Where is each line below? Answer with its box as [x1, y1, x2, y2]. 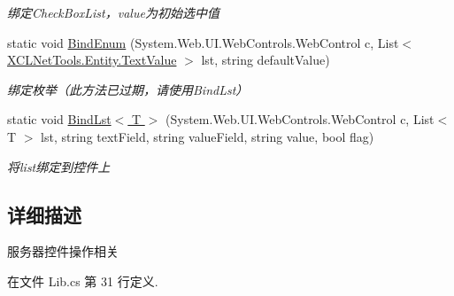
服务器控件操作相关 [7, 242, 119, 261]
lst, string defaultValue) [201, 51, 330, 69]
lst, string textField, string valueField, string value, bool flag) [41, 127, 374, 145]
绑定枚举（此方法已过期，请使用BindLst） [7, 80, 249, 98]
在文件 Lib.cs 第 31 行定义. [7, 271, 158, 290]
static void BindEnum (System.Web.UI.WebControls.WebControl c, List [7, 33, 399, 51]
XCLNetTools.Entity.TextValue [7, 51, 177, 69]
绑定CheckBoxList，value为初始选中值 [7, 4, 219, 21]
